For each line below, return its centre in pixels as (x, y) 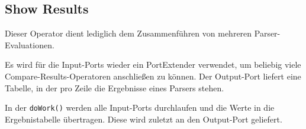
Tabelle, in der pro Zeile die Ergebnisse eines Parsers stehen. (115, 87)
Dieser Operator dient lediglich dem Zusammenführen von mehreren (128, 33)
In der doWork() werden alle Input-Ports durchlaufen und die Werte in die (140, 107)
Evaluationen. (30, 44)
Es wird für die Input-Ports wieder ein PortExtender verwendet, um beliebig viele (153, 64)
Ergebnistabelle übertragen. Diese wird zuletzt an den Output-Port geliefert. (144, 119)
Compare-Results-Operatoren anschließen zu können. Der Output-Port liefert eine (153, 76)
